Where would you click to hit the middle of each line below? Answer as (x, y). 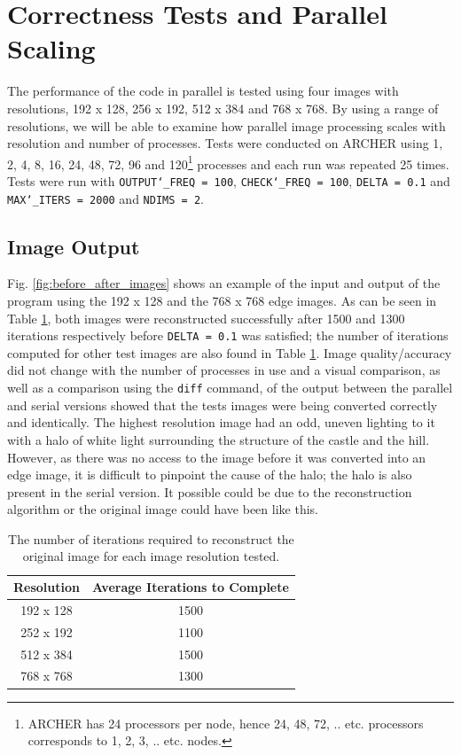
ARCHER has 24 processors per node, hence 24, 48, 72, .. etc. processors (226, 723)
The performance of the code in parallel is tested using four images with (203, 91)
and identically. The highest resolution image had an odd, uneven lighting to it (221, 422)
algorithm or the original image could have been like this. (163, 509)
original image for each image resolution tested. (151, 556)
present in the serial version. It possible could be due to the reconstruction (210, 491)
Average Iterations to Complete (191, 587)
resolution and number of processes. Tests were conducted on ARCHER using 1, (225, 143)
